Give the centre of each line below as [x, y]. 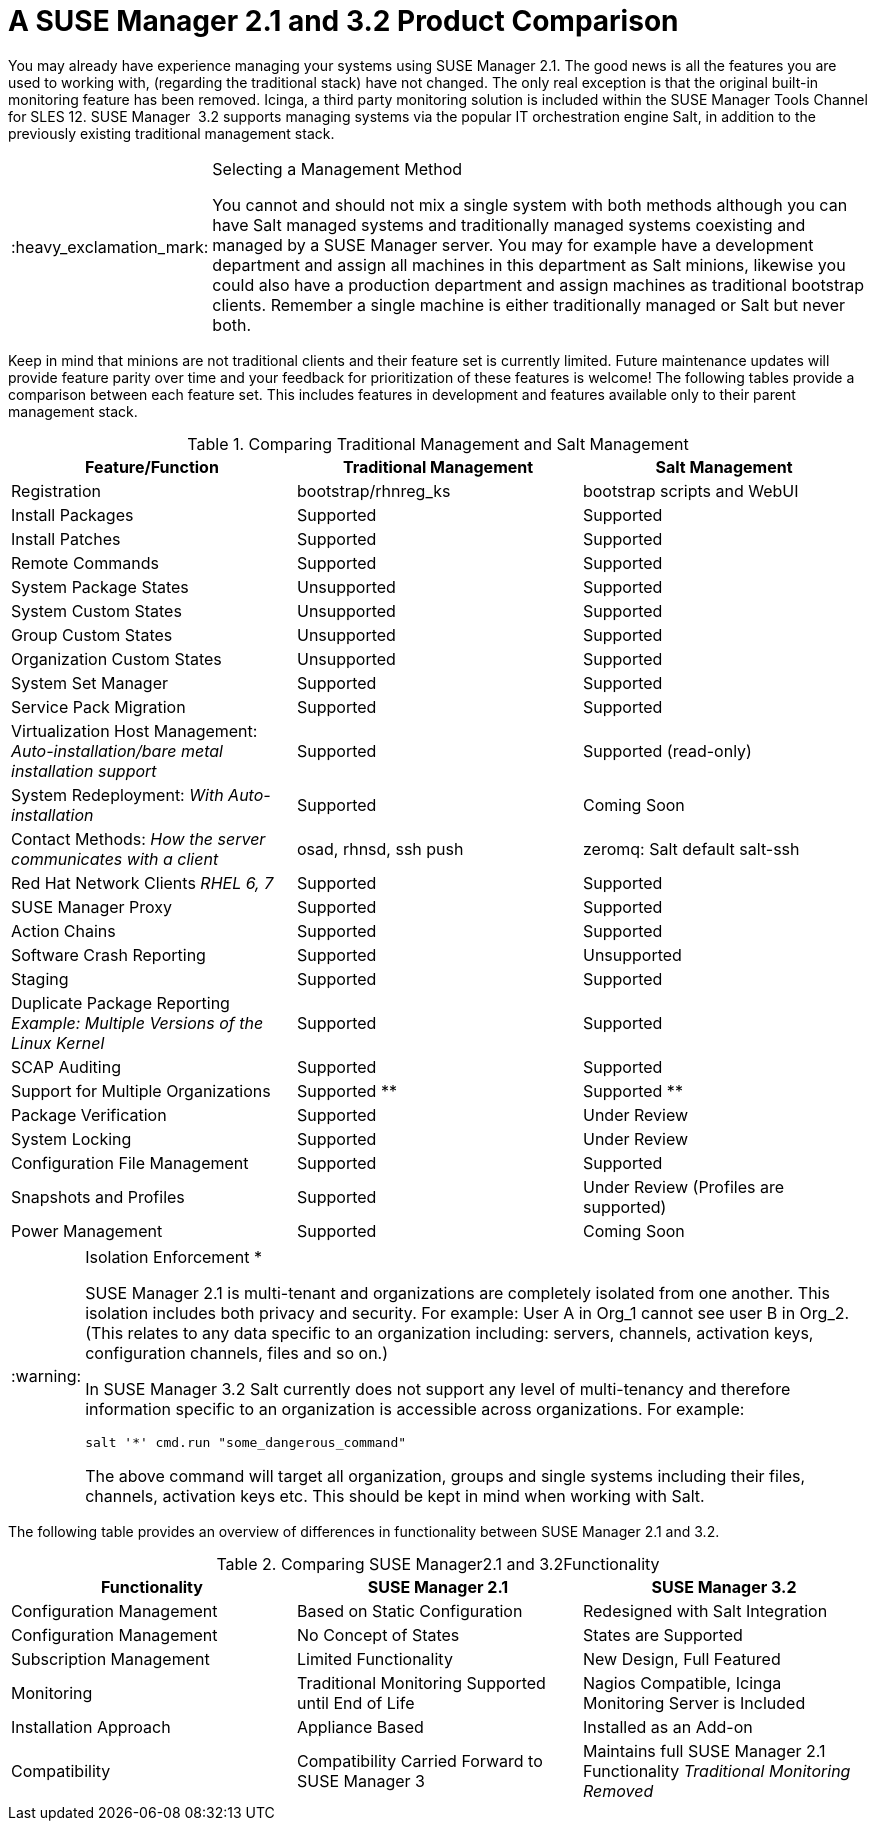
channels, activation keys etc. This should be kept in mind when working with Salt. [395, 1495]
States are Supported [662, 1634]
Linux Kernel [58, 1042]
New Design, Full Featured [681, 1658]
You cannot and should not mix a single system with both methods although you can [530, 204]
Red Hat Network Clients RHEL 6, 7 [142, 882]
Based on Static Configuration [409, 1610]
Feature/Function [152, 466]
